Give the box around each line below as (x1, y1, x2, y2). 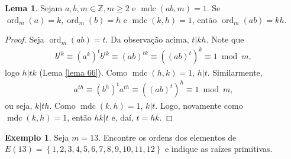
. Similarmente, (207, 66, 263, 79)
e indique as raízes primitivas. (164, 142, 273, 155)
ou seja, (5, 99, 33, 112)
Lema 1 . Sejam (5, 2, 63, 14)
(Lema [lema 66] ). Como (39, 66, 128, 79)
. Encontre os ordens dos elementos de (98, 131, 237, 143)
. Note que (206, 33, 244, 46)
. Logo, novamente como (155, 99, 243, 112)
